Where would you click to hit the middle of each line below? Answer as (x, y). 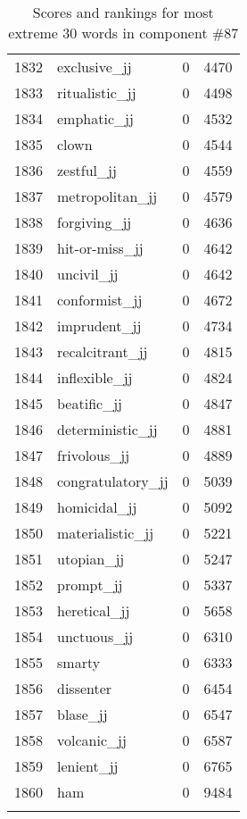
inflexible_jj (95, 377)
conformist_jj (100, 300)
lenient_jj (88, 766)
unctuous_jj (95, 636)
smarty (79, 662)
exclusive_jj (95, 67)
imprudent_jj (99, 326)
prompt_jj (90, 585)
